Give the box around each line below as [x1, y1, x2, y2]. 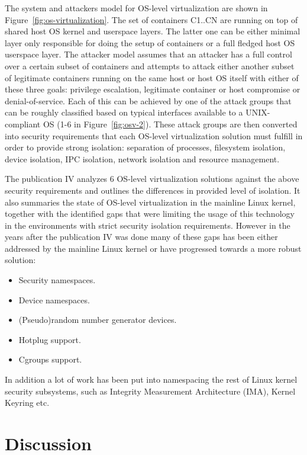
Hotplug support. [18, 333, 81, 345]
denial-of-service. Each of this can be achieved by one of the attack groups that [5, 94, 292, 107]
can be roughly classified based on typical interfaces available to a [5, 106, 243, 118]
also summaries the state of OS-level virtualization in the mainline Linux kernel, [5, 196, 296, 208]
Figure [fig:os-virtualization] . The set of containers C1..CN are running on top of [5, 13, 298, 25]
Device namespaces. [18, 293, 90, 306]
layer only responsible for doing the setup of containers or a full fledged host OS [5, 36, 295, 49]
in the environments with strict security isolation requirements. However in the [5, 219, 290, 231]
